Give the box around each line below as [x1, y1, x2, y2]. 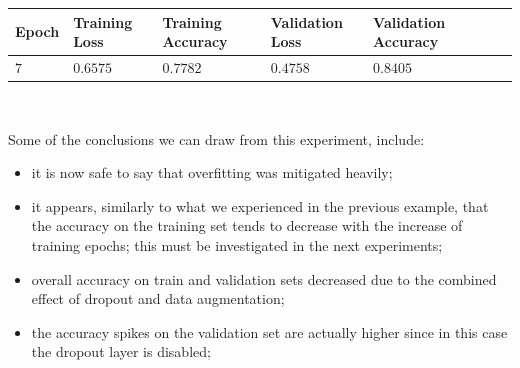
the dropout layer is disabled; [31, 341, 211, 362]
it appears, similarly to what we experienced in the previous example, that [31, 195, 489, 216]
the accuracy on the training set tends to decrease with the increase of [31, 215, 463, 236]
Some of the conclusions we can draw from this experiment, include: [8, 128, 425, 149]
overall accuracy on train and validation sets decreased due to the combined [31, 268, 497, 289]
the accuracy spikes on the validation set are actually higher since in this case [31, 321, 508, 342]
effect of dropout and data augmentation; [31, 288, 285, 309]
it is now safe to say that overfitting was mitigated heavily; [31, 162, 393, 183]
